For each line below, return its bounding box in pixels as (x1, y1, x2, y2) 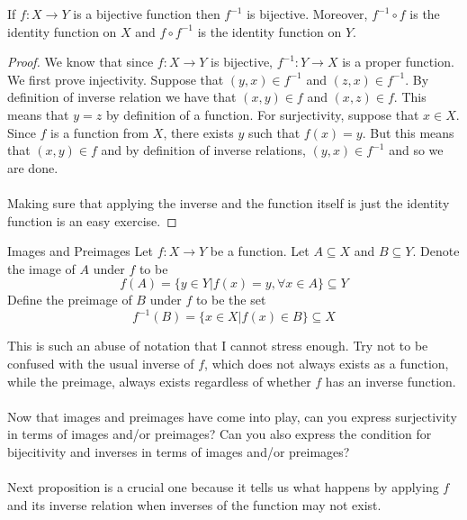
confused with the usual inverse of (7, 354, 194, 372)
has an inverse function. (325, 371, 456, 390)
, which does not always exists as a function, (204, 354, 449, 372)
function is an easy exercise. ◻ (7, 211, 177, 230)
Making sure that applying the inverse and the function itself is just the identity (7, 193, 450, 212)
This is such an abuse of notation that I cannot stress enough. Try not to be (7, 336, 428, 355)
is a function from (50, 123, 149, 141)
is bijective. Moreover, (247, 5, 368, 23)
